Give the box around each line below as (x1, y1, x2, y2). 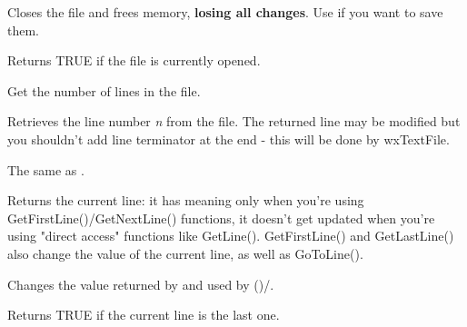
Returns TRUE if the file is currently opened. (7, 51, 261, 70)
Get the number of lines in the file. (7, 81, 201, 100)
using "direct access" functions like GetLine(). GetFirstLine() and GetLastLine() (7, 226, 454, 245)
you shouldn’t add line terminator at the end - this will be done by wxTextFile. (7, 129, 450, 148)
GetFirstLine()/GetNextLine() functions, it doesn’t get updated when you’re (7, 208, 435, 227)
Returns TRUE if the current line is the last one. (7, 305, 280, 324)
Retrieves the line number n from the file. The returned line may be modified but (7, 112, 461, 131)
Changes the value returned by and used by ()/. (7, 274, 274, 293)
